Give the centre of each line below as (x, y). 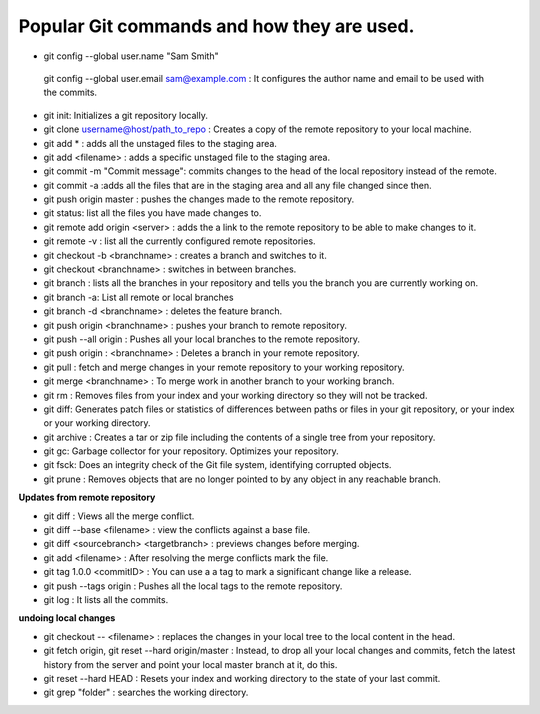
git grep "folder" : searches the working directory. (146, 692)
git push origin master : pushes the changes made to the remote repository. (199, 199)
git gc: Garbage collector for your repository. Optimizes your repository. (191, 451)
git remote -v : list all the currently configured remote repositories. (179, 241)
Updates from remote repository (87, 497)
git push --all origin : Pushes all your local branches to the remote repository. (201, 339)
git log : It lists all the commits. (106, 599)
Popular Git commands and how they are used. (216, 26)
